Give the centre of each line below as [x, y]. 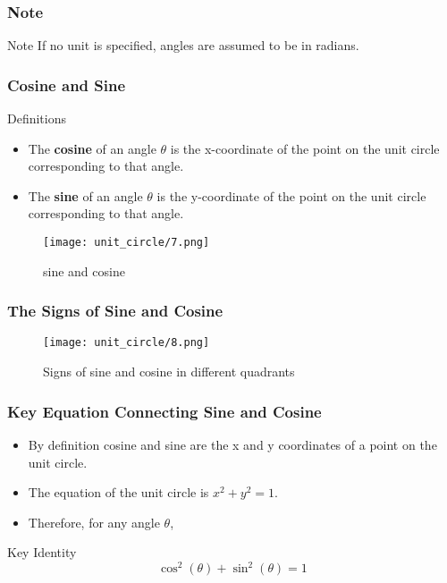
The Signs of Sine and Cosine [115, 311]
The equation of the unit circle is [118, 492]
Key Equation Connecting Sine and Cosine [164, 411]
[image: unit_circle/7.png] [127, 242]
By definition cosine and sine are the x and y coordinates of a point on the [232, 444]
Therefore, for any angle [94, 522]
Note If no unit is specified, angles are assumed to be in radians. [183, 45]
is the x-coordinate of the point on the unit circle [305, 148]
